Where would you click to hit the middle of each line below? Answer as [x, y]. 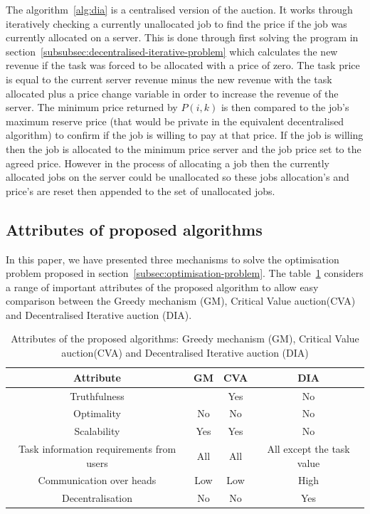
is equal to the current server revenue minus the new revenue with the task [169, 79]
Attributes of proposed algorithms [134, 229]
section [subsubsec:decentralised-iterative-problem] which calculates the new [172, 51]
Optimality [97, 413]
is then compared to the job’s [285, 107]
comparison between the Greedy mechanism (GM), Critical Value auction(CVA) [181, 301]
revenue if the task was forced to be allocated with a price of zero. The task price [183, 65]
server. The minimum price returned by [92, 107]
